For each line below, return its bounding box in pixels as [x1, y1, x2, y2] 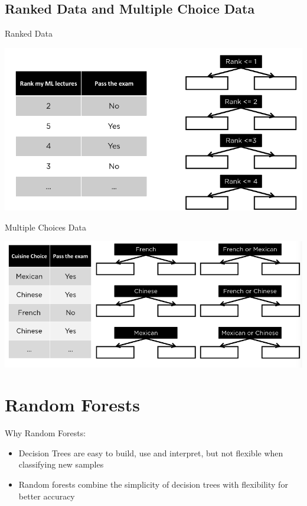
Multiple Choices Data [5, 220, 86, 233]
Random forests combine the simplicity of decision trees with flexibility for [18, 478, 288, 491]
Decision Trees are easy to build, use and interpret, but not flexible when [18, 446, 283, 459]
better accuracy [18, 489, 75, 502]
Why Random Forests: [5, 427, 86, 439]
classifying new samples [18, 458, 104, 471]
